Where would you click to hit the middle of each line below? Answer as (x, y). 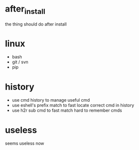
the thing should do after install (36, 24)
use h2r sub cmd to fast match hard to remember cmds (67, 110)
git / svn (20, 62)
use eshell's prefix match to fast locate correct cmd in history (73, 105)
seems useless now (25, 143)
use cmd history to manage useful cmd (51, 100)
